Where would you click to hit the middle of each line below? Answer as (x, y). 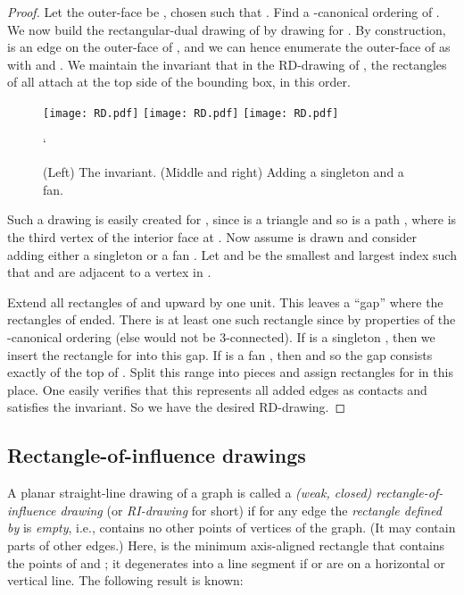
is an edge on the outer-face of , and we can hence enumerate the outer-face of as (229, 47)
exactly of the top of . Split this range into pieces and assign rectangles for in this (230, 372)
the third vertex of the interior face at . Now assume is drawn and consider (212, 237)
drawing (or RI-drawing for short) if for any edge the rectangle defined (251, 510)
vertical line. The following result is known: (125, 580)
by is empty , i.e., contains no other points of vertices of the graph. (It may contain (232, 528)
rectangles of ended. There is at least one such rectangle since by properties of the (232, 319)
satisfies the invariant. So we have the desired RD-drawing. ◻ (177, 407)
